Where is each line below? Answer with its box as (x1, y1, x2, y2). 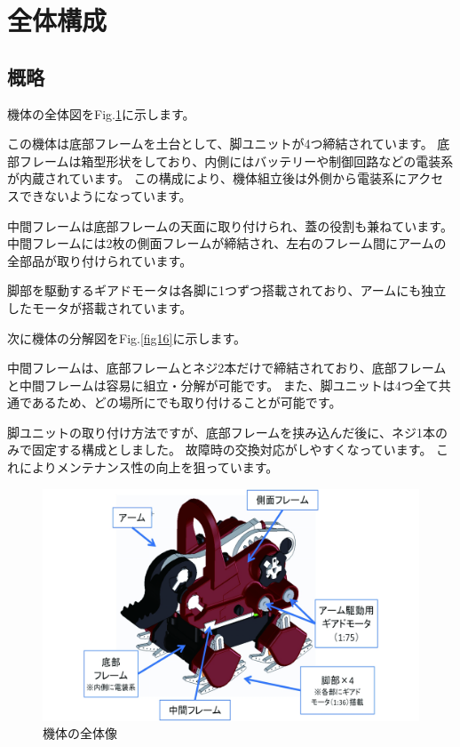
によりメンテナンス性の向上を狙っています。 (19, 458, 279, 477)
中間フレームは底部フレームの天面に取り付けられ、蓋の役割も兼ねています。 (7, 216, 453, 235)
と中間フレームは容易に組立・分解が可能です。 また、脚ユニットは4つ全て (7, 375, 439, 394)
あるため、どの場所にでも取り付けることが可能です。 (31, 393, 342, 412)
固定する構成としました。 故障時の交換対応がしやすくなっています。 (31, 440, 432, 459)
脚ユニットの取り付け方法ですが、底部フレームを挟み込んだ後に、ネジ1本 (7, 422, 435, 441)
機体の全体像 (43, 724, 117, 743)
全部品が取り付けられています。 (7, 251, 193, 269)
